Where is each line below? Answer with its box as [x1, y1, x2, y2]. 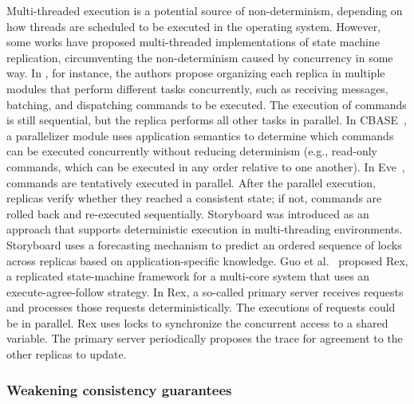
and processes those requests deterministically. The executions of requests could [6, 299, 396, 316]
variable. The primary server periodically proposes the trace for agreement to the [6, 330, 403, 347]
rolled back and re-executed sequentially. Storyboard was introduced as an [6, 205, 369, 222]
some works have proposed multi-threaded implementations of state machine [6, 33, 380, 50]
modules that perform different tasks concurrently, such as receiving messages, [6, 80, 388, 96]
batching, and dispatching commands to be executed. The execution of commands [6, 96, 407, 112]
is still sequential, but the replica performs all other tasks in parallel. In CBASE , [6, 112, 407, 128]
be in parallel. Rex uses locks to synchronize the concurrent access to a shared [6, 314, 388, 331]
